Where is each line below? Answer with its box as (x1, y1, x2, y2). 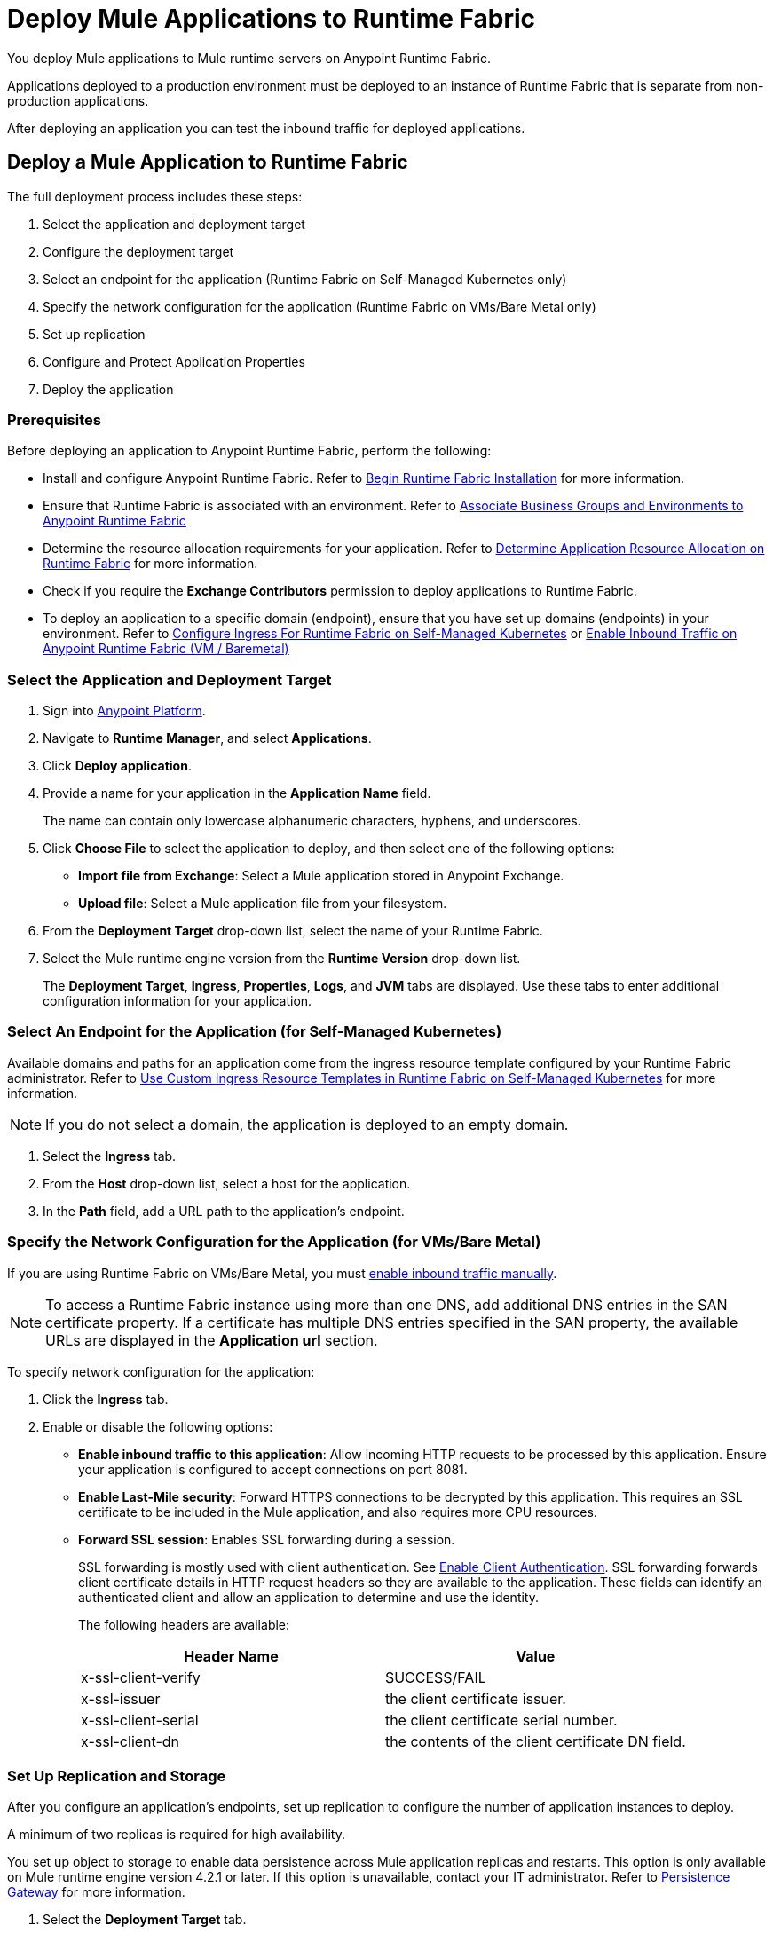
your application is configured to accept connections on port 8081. (78, 1461, 468, 1477)
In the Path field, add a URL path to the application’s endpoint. (43, 1203, 405, 1219)
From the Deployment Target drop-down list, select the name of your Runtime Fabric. (43, 923, 543, 939)
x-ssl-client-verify (81, 1668, 201, 1686)
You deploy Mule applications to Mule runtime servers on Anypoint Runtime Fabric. (7, 50, 491, 66)
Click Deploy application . (43, 758, 192, 774)
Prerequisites (7, 410, 101, 429)
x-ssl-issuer (81, 1689, 161, 1708)
